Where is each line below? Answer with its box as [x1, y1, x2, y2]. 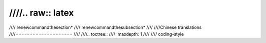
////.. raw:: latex [9, 7, 74, 18]
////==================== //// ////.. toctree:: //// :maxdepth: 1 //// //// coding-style [9, 31, 184, 37]
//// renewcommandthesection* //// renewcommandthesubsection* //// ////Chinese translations [9, 24, 202, 30]
